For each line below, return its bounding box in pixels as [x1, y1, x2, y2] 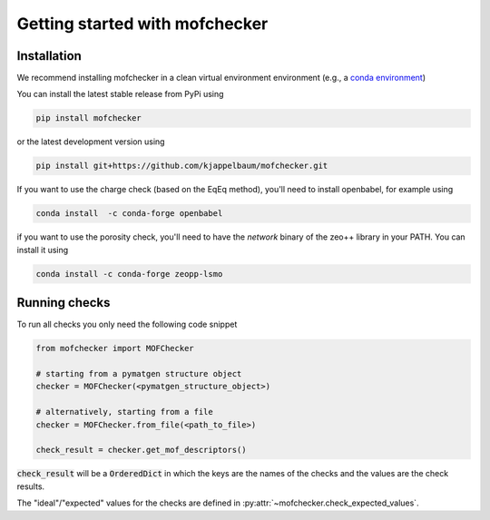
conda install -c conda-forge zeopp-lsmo [35, 269, 223, 279]
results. [16, 481, 45, 492]
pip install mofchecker [35, 113, 142, 123]
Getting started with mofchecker [16, 14, 269, 34]
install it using [16, 244, 69, 255]
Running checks [16, 295, 111, 310]
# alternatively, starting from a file [35, 407, 213, 417]
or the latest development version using [16, 136, 165, 147]
